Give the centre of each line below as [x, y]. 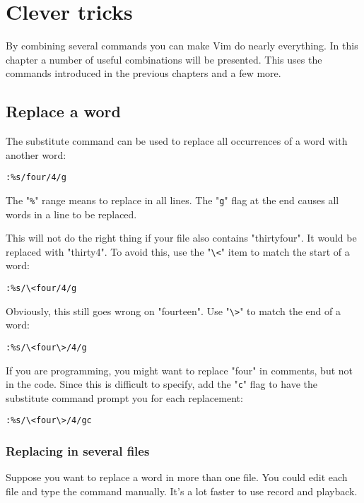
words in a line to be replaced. [71, 214]
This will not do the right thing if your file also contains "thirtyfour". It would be [181, 238]
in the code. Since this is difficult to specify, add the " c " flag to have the [162, 384]
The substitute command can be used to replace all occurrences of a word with [177, 141]
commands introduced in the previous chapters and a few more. [143, 73]
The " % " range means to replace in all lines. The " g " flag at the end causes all [172, 200]
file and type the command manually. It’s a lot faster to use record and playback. [182, 491]
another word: [36, 154]
